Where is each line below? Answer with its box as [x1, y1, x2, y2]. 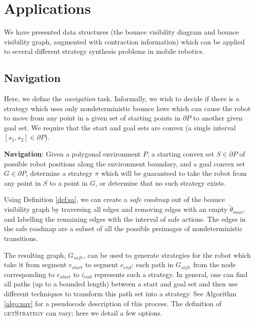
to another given [193, 113, 243, 123]
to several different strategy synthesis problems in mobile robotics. [4, 46, 204, 56]
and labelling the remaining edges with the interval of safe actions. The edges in [4, 213, 246, 224]
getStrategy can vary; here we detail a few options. [4, 308, 162, 318]
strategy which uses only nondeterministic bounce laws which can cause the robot [4, 103, 251, 113]
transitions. [4, 233, 38, 243]
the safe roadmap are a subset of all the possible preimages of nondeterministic [4, 223, 243, 234]
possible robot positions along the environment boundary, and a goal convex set [4, 158, 245, 168]
